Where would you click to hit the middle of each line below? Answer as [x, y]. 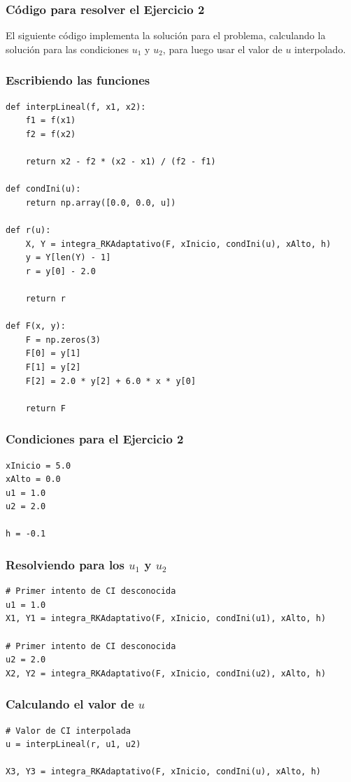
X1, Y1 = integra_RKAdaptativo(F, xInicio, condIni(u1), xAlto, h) [166, 619]
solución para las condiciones [67, 49]
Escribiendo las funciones [78, 80]
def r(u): [28, 230]
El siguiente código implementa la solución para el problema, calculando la [166, 35]
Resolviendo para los [65, 564]
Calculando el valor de [70, 704]
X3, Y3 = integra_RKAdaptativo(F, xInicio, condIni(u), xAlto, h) [164, 772]
